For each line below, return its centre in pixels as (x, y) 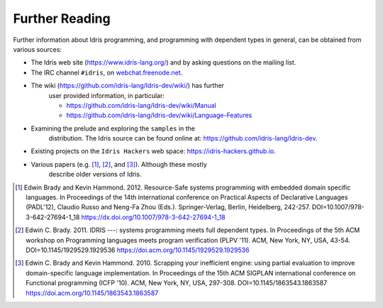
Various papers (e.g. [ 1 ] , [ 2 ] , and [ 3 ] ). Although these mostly (119, 164)
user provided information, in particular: (106, 95)
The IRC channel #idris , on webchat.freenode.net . (107, 72)
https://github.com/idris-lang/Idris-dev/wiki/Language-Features (159, 115)
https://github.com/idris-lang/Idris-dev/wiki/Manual (141, 105)
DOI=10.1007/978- (338, 207)
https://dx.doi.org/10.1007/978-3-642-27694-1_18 (154, 217)
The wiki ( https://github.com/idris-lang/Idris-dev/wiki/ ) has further (128, 86)
